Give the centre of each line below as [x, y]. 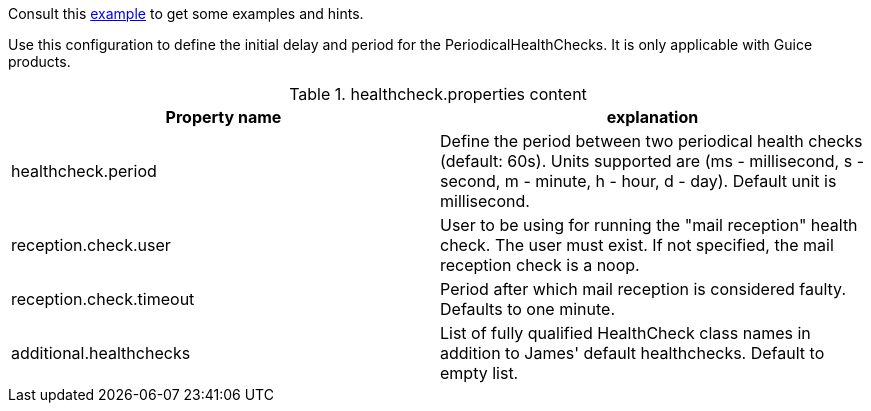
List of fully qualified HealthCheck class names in [625, 333]
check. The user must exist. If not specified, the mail [637, 245]
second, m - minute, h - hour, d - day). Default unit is [638, 181]
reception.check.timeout [103, 299]
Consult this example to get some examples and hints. [186, 13]
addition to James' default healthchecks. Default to [632, 353]
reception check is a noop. [540, 265]
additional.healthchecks [101, 353]
